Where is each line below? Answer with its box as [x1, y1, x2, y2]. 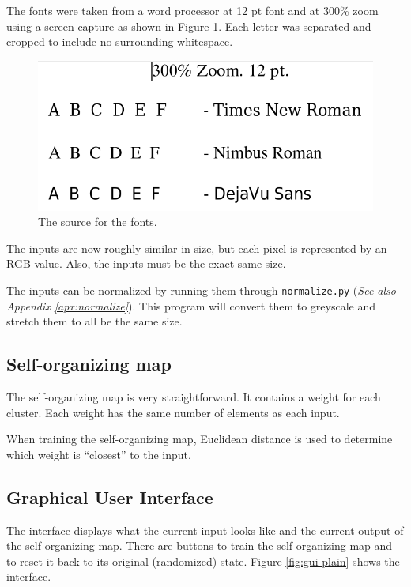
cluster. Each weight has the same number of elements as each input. [6, 404, 340, 420]
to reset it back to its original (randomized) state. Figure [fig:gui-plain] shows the [6, 552, 400, 569]
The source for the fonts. [38, 213, 157, 230]
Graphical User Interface [6, 484, 213, 509]
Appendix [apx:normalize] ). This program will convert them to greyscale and [6, 297, 375, 314]
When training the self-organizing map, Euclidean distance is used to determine [6, 431, 393, 447]
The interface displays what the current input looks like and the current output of [6, 521, 404, 538]
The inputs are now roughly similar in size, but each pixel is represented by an [6, 239, 387, 256]
